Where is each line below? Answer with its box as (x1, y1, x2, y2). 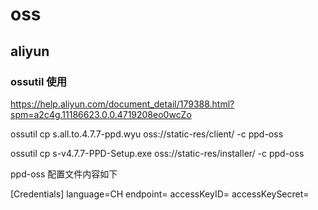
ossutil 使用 (10, 74, 67, 88)
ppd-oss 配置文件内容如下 (10, 168, 118, 180)
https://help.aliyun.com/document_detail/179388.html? (10, 98, 235, 110)
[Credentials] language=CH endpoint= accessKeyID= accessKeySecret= (10, 188, 310, 200)
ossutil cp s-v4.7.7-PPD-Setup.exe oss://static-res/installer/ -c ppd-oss (10, 147, 305, 159)
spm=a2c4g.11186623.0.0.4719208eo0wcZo (10, 108, 192, 120)
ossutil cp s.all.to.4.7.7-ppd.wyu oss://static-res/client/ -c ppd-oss (10, 128, 284, 140)
